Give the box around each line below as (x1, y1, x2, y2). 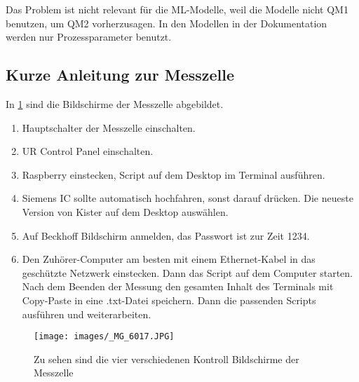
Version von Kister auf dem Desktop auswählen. (22, 204, 229, 219)
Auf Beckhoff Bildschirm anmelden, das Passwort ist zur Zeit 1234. (22, 228, 310, 243)
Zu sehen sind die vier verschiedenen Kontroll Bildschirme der (34, 351, 299, 366)
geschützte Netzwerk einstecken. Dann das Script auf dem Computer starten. (22, 265, 353, 280)
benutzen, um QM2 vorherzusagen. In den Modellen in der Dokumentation (6, 15, 327, 30)
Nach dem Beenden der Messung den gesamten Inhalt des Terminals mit (22, 279, 334, 294)
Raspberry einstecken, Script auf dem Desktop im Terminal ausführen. (22, 167, 325, 182)
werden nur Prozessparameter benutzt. (6, 29, 172, 44)
